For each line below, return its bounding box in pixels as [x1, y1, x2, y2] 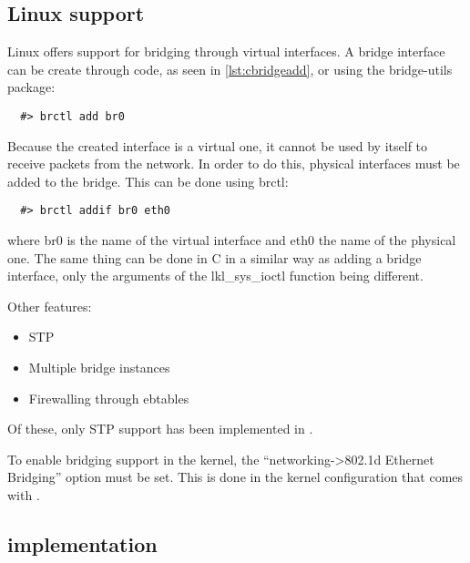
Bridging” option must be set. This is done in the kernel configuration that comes [7, 467, 464, 486]
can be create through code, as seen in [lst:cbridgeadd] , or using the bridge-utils [7, 59, 453, 78]
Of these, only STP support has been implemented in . [7, 419, 313, 438]
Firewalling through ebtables [28, 388, 189, 407]
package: [7, 77, 56, 97]
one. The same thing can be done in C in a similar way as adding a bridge [7, 248, 422, 267]
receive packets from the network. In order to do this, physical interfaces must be [7, 154, 460, 173]
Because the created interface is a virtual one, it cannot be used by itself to [7, 136, 428, 155]
